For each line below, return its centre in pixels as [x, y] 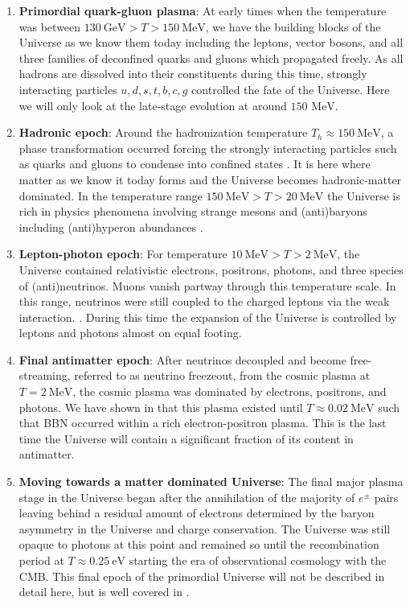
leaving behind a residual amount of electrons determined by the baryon [197, 513]
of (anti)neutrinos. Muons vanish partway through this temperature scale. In [207, 285]
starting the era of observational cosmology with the [258, 560]
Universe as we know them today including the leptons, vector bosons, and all [211, 42]
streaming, [45, 375]
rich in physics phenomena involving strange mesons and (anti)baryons [193, 211]
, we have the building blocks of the [293, 26]
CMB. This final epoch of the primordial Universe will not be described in [202, 576]
